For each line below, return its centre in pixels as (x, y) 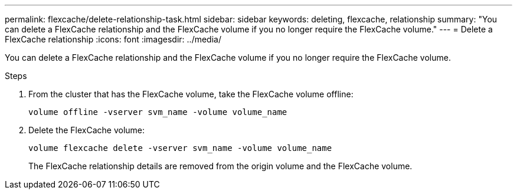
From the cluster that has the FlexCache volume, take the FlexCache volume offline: (191, 94)
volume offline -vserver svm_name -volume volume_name (158, 112)
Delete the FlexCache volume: (87, 130)
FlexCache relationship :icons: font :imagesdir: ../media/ (113, 39)
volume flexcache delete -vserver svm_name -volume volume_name (180, 148)
